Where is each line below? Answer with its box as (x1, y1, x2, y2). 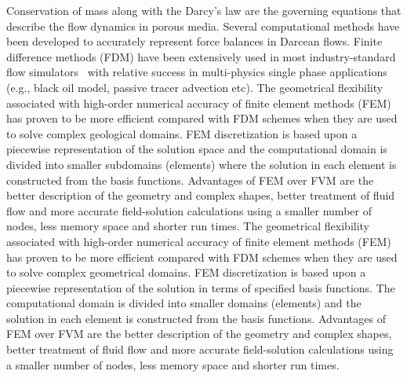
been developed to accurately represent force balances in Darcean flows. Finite (6, 33, 383, 50)
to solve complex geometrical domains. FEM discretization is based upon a (6, 264, 366, 281)
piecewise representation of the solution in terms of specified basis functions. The (6, 279, 395, 295)
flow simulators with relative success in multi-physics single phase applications (6, 64, 387, 80)
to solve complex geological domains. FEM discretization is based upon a (6, 125, 358, 141)
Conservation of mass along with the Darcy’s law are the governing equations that (6, 2, 402, 18)
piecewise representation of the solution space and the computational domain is (6, 141, 387, 157)
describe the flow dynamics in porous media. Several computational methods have (6, 17, 400, 34)
